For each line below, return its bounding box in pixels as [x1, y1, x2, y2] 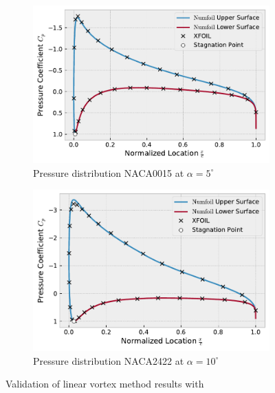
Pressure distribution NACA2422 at [33, 353, 184, 368]
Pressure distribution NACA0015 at [33, 165, 184, 180]
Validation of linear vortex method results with [5, 376, 204, 391]
